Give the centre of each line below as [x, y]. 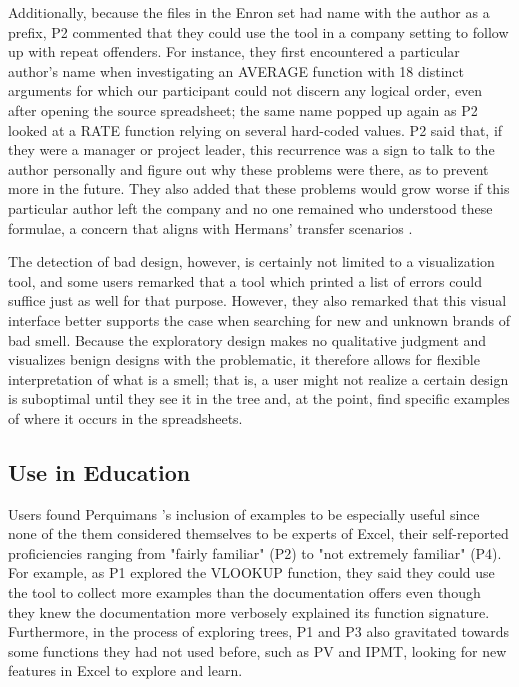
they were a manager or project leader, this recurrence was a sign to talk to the [251, 149]
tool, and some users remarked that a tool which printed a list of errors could [245, 280]
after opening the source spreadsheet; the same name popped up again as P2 [243, 109]
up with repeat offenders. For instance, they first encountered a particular [234, 51]
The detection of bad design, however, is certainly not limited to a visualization [251, 261]
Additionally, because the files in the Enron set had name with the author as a [249, 12]
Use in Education [99, 471]
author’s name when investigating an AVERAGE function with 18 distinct [236, 70]
